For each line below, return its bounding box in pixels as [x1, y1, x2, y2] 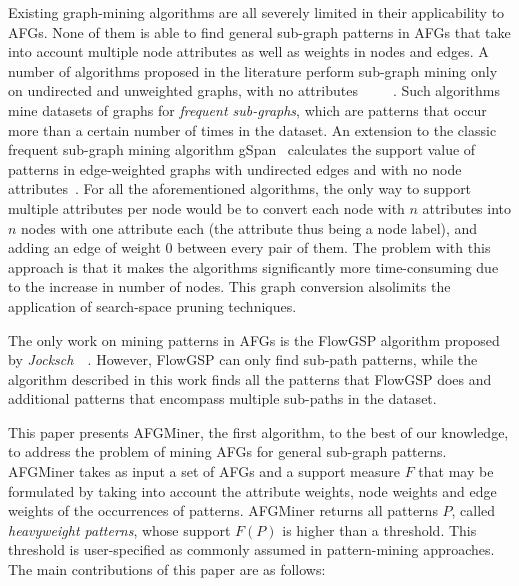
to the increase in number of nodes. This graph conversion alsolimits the [8, 276, 451, 297]
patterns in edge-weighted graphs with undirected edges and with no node [8, 158, 462, 179]
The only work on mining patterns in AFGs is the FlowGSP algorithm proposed [8, 329, 500, 350]
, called [451, 500, 496, 521]
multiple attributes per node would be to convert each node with [8, 197, 405, 218]
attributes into [422, 197, 512, 218]
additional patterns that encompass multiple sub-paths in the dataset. [8, 388, 437, 409]
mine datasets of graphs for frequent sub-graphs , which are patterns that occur [8, 99, 487, 120]
